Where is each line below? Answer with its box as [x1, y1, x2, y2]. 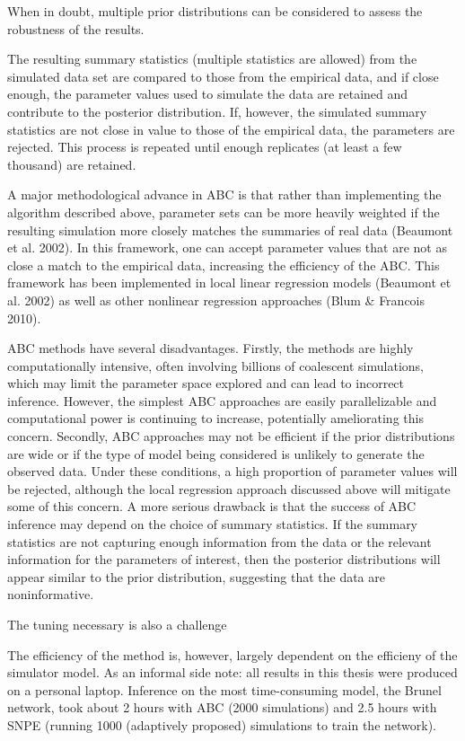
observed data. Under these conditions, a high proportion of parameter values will [7, 462, 458, 481]
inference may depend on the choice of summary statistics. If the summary [7, 515, 418, 534]
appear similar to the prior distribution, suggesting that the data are [7, 567, 385, 586]
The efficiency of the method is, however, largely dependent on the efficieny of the [7, 645, 458, 664]
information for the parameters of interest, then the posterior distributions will [7, 550, 441, 569]
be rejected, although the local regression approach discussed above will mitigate [7, 479, 451, 498]
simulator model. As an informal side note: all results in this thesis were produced [7, 663, 458, 682]
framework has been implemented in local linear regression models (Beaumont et [7, 273, 452, 292]
